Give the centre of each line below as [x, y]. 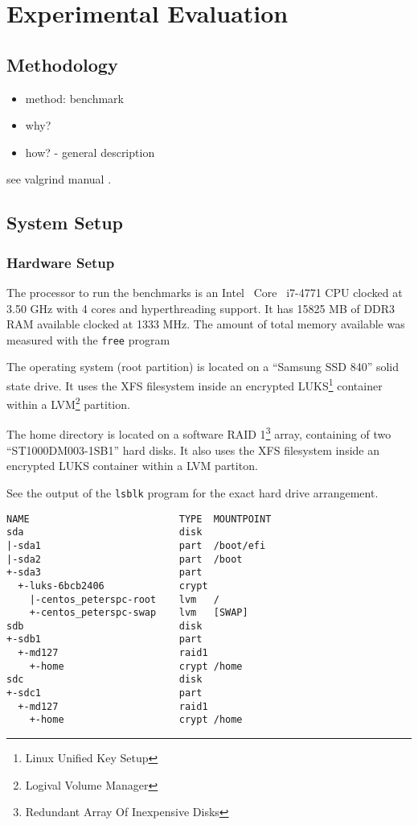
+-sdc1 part [104, 693]
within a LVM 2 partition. [68, 403]
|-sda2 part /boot [125, 559]
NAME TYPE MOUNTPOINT [139, 519]
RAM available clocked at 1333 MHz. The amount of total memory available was [206, 324]
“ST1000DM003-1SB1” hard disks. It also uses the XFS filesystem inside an [193, 450]
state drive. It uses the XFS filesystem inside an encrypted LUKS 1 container [195, 384]
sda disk [104, 532]
